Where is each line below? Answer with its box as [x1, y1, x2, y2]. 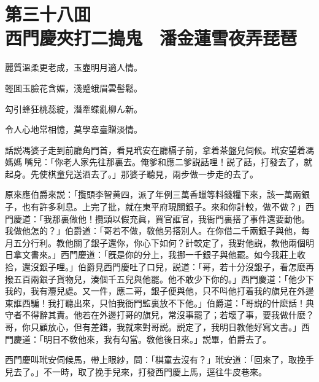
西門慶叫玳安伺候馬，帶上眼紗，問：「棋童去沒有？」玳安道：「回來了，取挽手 [5, 353, 314, 366]
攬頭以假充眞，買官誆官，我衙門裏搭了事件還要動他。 [94, 212, 310, 225]
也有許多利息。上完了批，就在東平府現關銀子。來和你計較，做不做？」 [21, 200, 306, 213]
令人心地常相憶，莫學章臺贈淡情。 [5, 123, 142, 136]
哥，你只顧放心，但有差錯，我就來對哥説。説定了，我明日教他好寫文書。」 [5, 321, 301, 333]
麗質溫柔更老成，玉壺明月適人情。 [5, 61, 142, 74]
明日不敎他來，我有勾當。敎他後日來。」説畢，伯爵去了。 [43, 332, 271, 345]
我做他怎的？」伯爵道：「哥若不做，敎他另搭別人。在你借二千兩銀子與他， [5, 224, 301, 237]
